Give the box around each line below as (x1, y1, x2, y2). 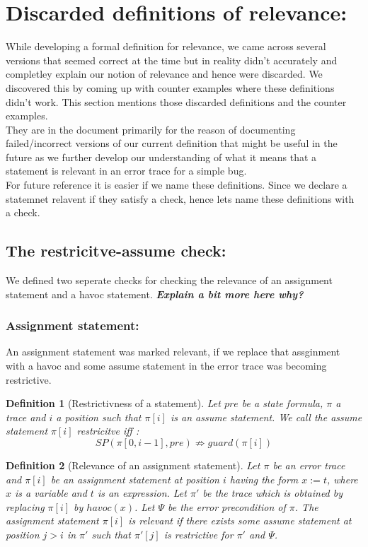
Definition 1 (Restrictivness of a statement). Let (6, 396, 221, 411)
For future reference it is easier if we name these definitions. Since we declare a (6, 177, 347, 192)
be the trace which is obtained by (202, 486, 343, 500)
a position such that (56, 409, 142, 424)
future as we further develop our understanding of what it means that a (6, 149, 317, 164)
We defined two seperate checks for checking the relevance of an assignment (6, 273, 333, 288)
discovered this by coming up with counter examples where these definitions (6, 80, 335, 95)
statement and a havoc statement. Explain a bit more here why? (6, 286, 304, 301)
